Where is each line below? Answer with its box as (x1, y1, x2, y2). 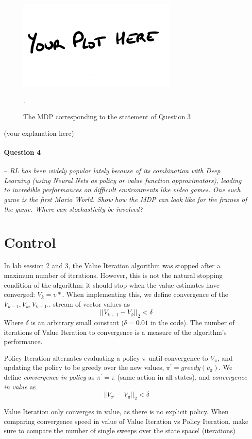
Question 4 (4, 147, 41, 157)
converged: (4, 289, 35, 299)
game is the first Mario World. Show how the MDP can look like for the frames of (4, 194, 247, 204)
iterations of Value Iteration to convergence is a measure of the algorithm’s (4, 327, 227, 337)
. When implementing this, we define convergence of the (62, 289, 228, 299)
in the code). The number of (150, 317, 235, 327)
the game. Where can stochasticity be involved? (4, 203, 143, 214)
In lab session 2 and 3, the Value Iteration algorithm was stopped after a (4, 260, 220, 271)
